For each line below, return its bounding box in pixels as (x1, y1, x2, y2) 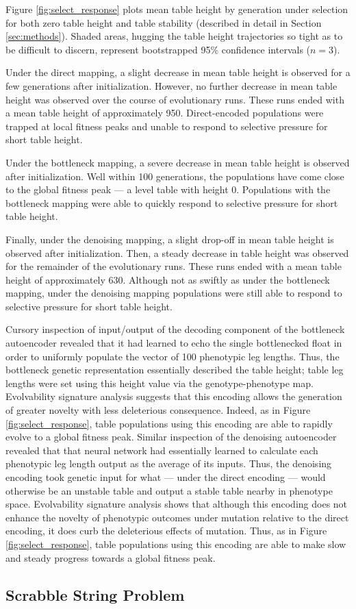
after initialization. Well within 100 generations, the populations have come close (5, 169, 344, 183)
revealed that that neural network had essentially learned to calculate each (5, 443, 318, 457)
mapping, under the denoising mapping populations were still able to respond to (5, 286, 342, 300)
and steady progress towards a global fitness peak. (5, 550, 216, 564)
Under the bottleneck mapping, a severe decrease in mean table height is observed (5, 155, 350, 169)
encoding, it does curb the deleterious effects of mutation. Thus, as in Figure (5, 523, 327, 538)
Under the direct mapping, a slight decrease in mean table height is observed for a (5, 65, 351, 79)
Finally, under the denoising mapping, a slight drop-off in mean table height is (5, 232, 334, 246)
